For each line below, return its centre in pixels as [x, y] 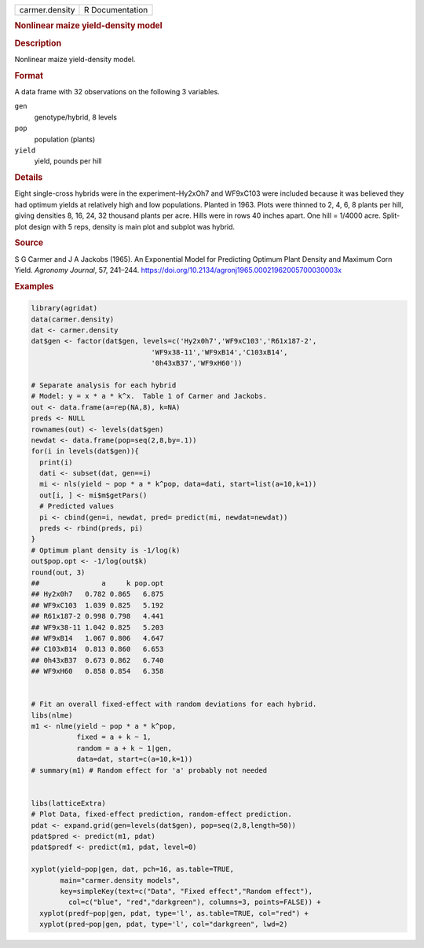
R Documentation [116, 10]
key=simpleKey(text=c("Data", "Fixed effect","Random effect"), [186, 891]
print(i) [56, 462]
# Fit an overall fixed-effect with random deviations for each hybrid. [174, 704]
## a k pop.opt [97, 583]
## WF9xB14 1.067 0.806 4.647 [97, 638]
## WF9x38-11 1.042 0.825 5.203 [97, 627]
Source [29, 243]
